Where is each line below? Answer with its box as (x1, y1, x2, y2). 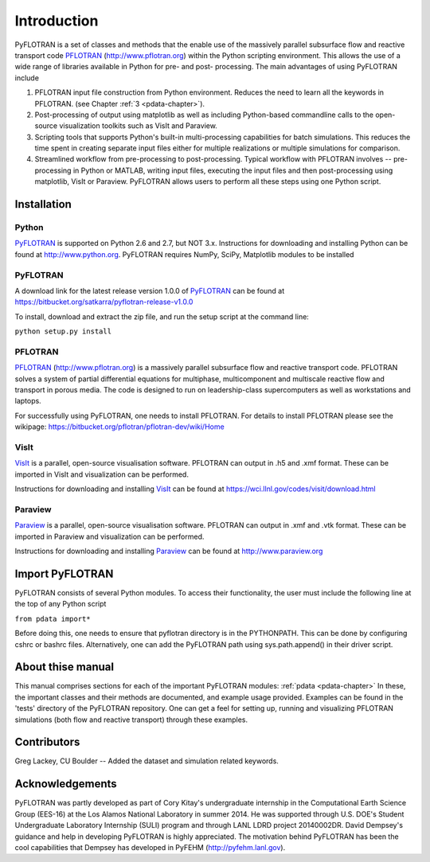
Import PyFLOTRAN (14, 567, 114, 580)
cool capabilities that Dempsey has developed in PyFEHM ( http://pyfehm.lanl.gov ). (14, 842, 286, 852)
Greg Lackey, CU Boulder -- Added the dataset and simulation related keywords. (14, 756, 279, 766)
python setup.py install (14, 327, 111, 336)
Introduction (14, 12, 99, 29)
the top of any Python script (14, 599, 107, 609)
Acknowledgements (14, 777, 117, 791)
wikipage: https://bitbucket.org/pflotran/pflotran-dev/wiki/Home (14, 422, 225, 431)
